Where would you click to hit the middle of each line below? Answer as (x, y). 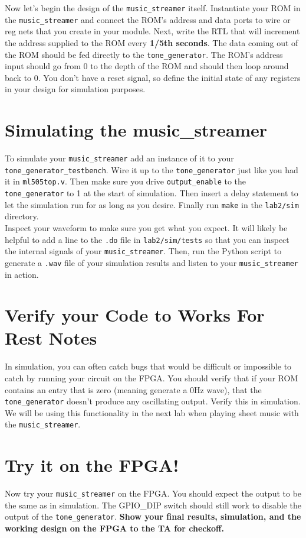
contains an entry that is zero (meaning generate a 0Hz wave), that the (133, 389)
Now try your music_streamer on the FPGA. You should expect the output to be (153, 493)
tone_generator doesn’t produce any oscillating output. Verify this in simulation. (153, 401)
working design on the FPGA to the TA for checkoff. (114, 528)
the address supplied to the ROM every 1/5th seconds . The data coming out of (152, 42)
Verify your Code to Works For (135, 315)
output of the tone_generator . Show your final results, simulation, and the (153, 516)
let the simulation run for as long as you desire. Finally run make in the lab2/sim (152, 204)
